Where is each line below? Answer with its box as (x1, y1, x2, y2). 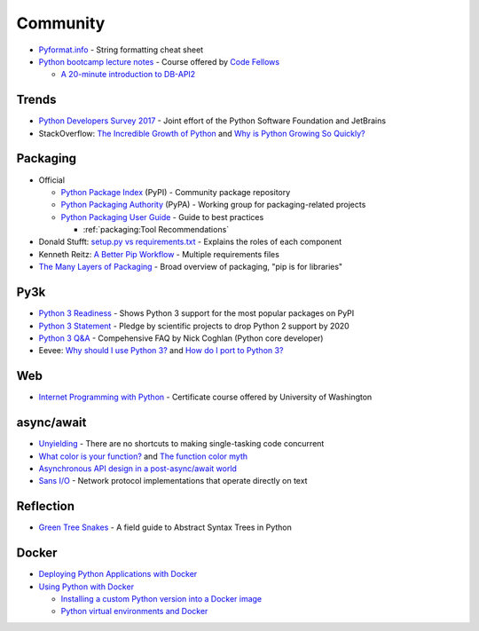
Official (38, 174, 66, 185)
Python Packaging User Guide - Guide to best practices (60, 211, 264, 222)
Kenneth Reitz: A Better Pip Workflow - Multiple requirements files (38, 248, 279, 259)
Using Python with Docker (38, 581, 135, 592)
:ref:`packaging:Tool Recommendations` (82, 225, 230, 235)
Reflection (16, 499, 75, 514)
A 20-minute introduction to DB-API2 (60, 69, 196, 80)
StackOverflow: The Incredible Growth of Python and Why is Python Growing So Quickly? (38, 128, 365, 138)
